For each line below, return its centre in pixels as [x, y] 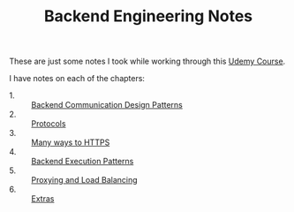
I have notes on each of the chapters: [77, 79]
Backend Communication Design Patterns [107, 105]
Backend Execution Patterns [83, 162]
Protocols [49, 124]
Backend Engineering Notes [148, 16]
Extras [43, 199]
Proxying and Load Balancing [85, 180]
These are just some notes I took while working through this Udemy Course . [147, 61]
